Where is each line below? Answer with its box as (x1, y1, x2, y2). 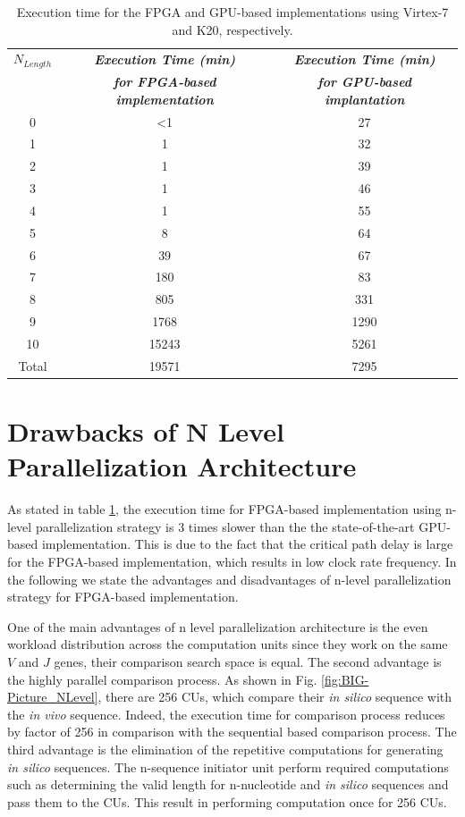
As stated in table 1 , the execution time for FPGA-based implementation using (7, 500, 442, 518)
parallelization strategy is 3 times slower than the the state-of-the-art (35, 517, 415, 535)
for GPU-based (317, 72, 412, 91)
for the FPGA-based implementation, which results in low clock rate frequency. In (7, 552, 457, 571)
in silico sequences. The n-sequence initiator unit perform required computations (7, 757, 449, 776)
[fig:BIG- (321, 670, 369, 688)
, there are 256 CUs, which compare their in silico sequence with (97, 687, 452, 706)
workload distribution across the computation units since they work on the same (7, 635, 448, 653)
